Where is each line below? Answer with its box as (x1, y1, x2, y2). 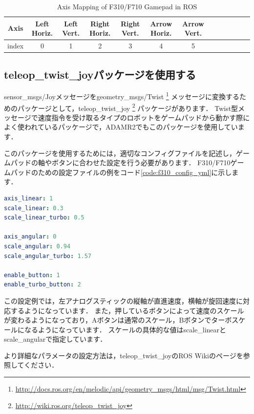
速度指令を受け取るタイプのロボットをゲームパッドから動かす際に (38, 112, 250, 122)
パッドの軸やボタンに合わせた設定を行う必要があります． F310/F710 (10, 157, 231, 168)
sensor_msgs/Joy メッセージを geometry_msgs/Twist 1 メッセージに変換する (4, 90, 240, 101)
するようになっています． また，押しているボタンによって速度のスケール (10, 305, 244, 315)
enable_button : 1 (4, 271, 60, 279)
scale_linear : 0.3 (4, 204, 63, 212)
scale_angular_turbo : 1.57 (4, 252, 92, 260)
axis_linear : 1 (4, 195, 53, 202)
